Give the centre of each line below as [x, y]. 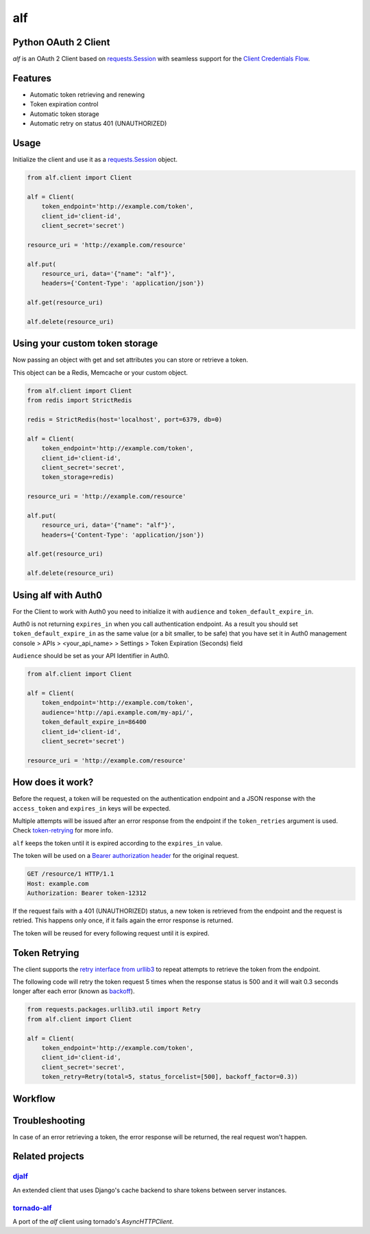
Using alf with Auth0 [58, 595]
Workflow [34, 1098]
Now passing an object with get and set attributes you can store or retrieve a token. [130, 360]
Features [32, 78]
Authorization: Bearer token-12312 [87, 893]
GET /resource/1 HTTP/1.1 [71, 874]
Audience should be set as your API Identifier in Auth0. [91, 656]
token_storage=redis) [78, 477]
